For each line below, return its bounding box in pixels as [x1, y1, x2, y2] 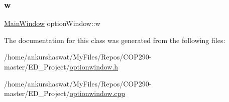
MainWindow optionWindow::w [4, 18, 100, 28]
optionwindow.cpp [69, 88, 126, 98]
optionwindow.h [69, 61, 119, 71]
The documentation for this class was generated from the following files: [4, 34, 225, 45]
